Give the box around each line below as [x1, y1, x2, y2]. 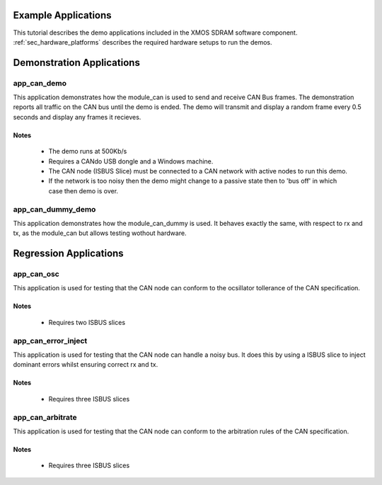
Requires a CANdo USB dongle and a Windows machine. [48, 156, 214, 166]
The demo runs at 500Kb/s [48, 147, 127, 156]
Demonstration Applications [13, 57, 141, 69]
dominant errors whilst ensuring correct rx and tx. [13, 360, 158, 369]
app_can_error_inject [13, 336, 88, 346]
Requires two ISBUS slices [48, 318, 126, 326]
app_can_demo [13, 78, 67, 88]
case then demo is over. [48, 186, 119, 195]
